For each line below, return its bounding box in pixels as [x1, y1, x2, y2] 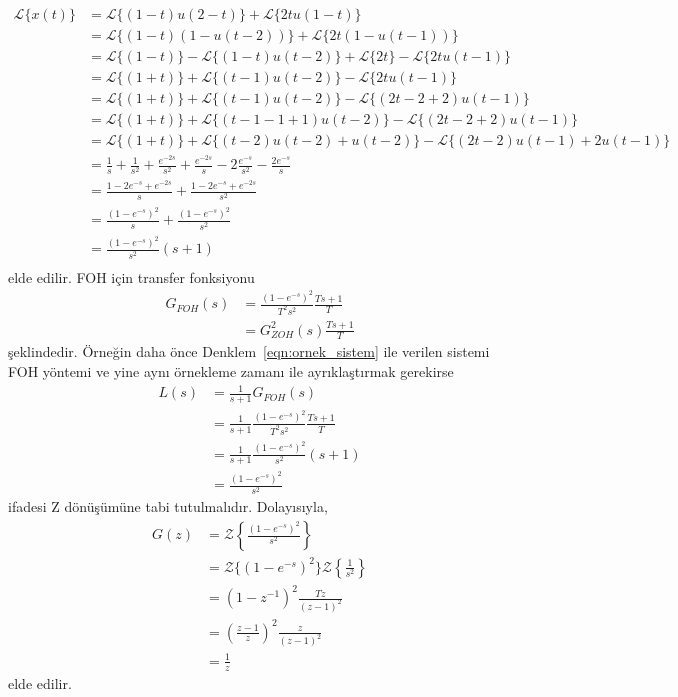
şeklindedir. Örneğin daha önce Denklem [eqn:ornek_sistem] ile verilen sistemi [8, 341, 490, 362]
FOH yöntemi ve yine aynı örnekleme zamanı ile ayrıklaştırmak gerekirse [8, 360, 454, 381]
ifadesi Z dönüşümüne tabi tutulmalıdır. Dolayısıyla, [8, 496, 328, 517]
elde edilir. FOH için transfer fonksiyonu [8, 266, 255, 287]
